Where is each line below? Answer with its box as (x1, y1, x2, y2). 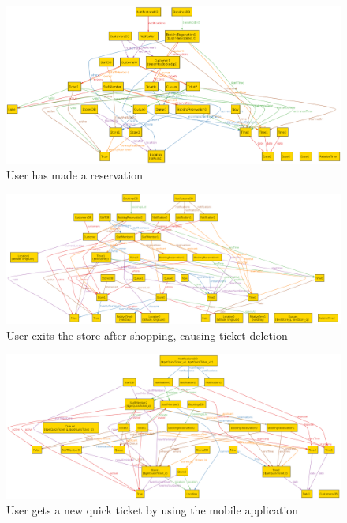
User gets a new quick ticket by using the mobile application (6, 501, 299, 517)
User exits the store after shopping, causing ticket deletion (6, 326, 288, 343)
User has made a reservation (6, 166, 143, 182)
